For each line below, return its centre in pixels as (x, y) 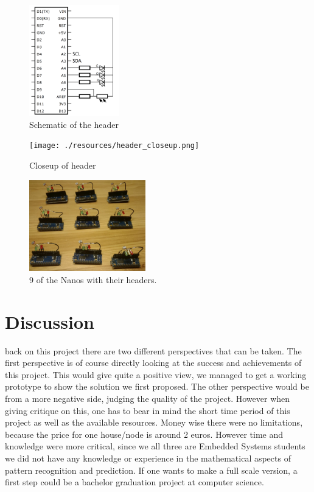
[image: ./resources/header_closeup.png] (114, 146)
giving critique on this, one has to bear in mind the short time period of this (148, 410)
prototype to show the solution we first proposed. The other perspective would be (157, 386)
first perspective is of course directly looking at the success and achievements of (153, 363)
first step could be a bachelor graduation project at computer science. (134, 482)
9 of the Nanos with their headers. (93, 279)
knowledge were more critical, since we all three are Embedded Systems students (155, 446)
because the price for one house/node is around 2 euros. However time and (144, 434)
